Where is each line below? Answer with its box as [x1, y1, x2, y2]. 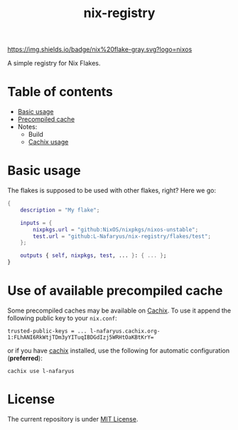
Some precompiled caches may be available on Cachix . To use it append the [7, 306, 232, 315]
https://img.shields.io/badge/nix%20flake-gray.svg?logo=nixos [7, 45, 193, 54]
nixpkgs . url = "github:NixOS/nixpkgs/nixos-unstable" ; [33, 226, 199, 233]
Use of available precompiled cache [7, 283, 223, 299]
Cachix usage [28, 137, 69, 147]
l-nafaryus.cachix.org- [90, 327, 161, 335]
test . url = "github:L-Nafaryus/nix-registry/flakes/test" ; [33, 233, 212, 240]
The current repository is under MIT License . [7, 414, 139, 423]
